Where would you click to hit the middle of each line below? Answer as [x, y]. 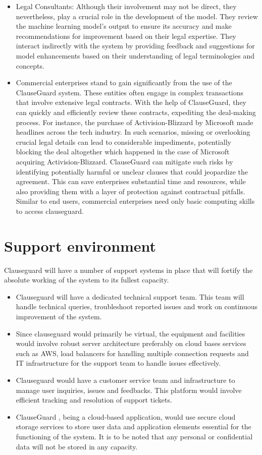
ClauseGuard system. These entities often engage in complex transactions [130, 92]
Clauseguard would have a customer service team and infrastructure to [125, 380]
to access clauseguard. [50, 211]
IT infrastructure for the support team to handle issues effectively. [118, 363]
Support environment [80, 245]
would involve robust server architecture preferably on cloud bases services [131, 343]
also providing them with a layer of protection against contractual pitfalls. [130, 191]
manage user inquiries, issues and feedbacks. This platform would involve [129, 390]
